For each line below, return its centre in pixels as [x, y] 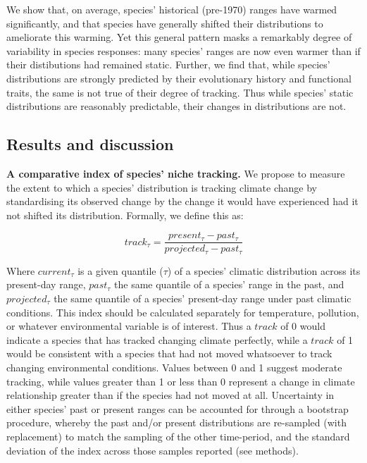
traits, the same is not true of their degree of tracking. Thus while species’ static [180, 92]
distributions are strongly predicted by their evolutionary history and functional [179, 78]
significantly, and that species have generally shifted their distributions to [165, 23]
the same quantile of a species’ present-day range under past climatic [203, 298]
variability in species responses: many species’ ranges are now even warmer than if [183, 50]
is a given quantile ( [120, 270]
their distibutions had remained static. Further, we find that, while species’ [168, 64]
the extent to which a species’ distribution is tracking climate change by [162, 187]
